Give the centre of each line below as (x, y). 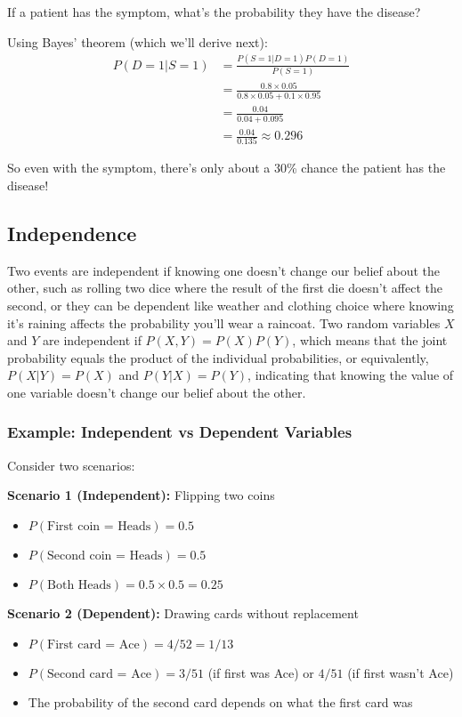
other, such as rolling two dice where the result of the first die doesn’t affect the (225, 288)
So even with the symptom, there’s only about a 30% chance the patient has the (227, 168)
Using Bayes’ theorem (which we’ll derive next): (138, 41)
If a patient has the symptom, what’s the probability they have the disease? (214, 12)
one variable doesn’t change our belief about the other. (157, 392)
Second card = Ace (100, 674)
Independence (72, 233)
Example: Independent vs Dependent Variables (180, 432)
